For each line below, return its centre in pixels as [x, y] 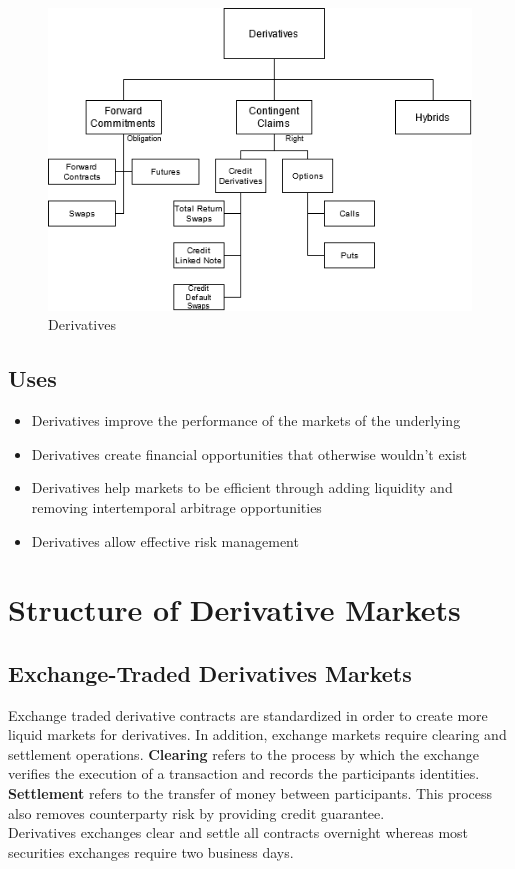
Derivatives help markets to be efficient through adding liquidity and [242, 487]
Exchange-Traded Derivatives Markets [210, 672]
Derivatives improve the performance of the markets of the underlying [246, 420]
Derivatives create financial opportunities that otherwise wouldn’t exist [249, 453]
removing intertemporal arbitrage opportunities [176, 506]
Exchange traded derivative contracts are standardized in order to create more [248, 714]
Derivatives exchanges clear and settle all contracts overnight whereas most [238, 832]
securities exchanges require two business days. [151, 851]
